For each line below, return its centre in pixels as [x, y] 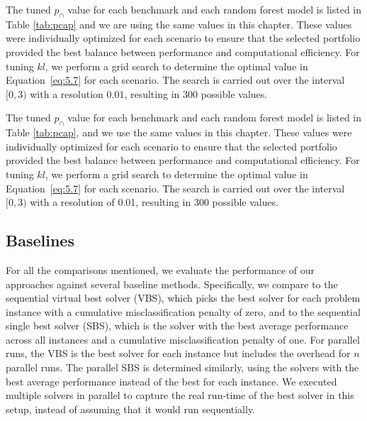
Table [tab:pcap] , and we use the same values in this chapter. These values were [179, 132]
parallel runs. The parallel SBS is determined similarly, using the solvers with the [182, 367]
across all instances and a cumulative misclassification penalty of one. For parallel [183, 339]
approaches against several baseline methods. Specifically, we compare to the [172, 284]
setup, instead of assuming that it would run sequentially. [131, 409]
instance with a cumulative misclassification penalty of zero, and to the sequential [183, 311]
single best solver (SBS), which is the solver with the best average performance [177, 326]
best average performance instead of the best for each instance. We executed [171, 381]
